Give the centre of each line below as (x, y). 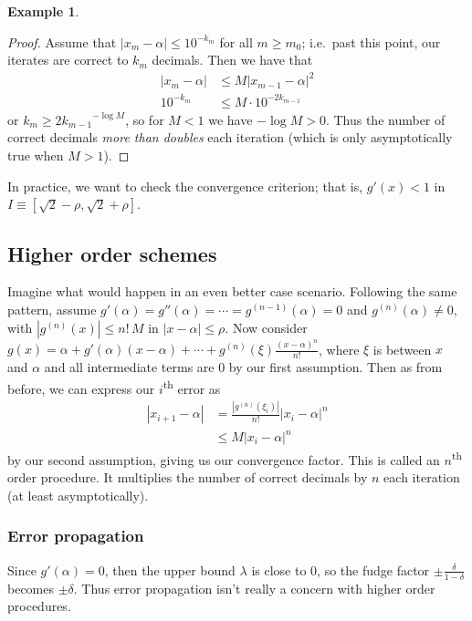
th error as (192, 387)
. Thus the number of (385, 119)
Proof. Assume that (62, 41)
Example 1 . (43, 11)
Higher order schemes (112, 253)
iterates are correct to (68, 60)
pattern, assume (52, 310)
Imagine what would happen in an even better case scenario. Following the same (232, 291)
